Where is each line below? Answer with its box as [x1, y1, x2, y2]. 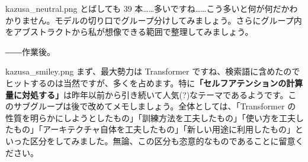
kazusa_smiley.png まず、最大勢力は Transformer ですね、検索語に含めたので [5, 65, 300, 77]
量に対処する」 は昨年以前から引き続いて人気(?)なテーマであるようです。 [5, 88, 288, 101]
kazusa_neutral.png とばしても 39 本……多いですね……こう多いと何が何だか [5, 2, 290, 14]
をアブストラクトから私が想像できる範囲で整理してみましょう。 [5, 25, 254, 38]
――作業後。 [5, 45, 55, 57]
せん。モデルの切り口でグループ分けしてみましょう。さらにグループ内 [30, 14, 302, 26]
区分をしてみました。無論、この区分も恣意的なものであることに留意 [30, 134, 296, 147]
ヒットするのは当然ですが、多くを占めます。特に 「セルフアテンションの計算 [5, 76, 303, 89]
